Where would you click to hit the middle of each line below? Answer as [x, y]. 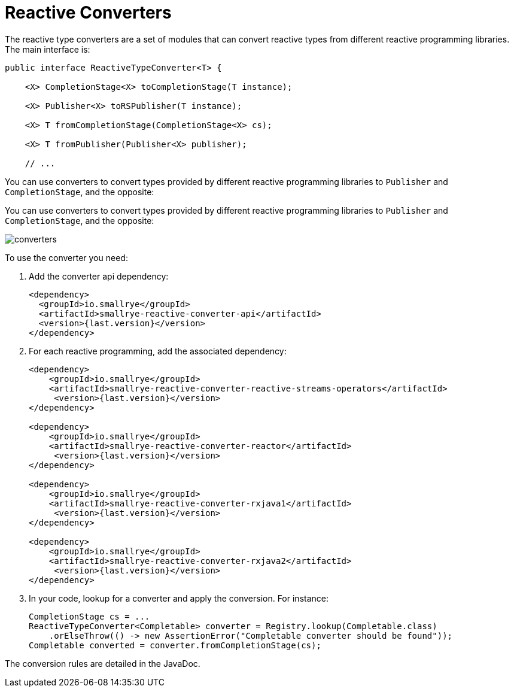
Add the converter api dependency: [99, 276]
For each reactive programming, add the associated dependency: [158, 351]
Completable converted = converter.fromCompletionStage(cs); [175, 645]
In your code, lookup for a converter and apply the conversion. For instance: [179, 598]
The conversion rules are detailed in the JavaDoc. [103, 663]
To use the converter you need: [66, 257]
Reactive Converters [88, 13]
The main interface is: [48, 49]
